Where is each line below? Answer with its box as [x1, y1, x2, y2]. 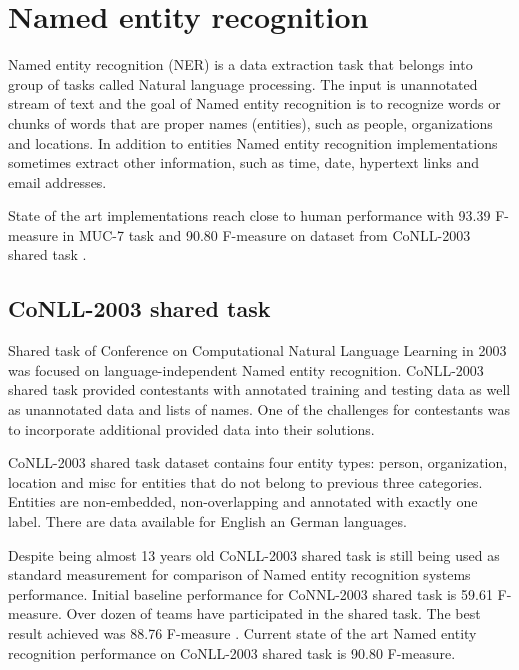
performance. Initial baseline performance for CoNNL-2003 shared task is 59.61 [8, 583, 493, 604]
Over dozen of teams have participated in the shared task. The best [66, 603, 481, 624]
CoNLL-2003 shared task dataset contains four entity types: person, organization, [8, 452, 508, 473]
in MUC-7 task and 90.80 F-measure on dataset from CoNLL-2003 [62, 224, 471, 245]
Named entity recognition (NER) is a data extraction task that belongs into [8, 54, 473, 75]
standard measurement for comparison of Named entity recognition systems [8, 564, 471, 585]
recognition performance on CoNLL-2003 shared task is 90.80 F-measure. [8, 642, 456, 663]
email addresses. [8, 171, 107, 192]
